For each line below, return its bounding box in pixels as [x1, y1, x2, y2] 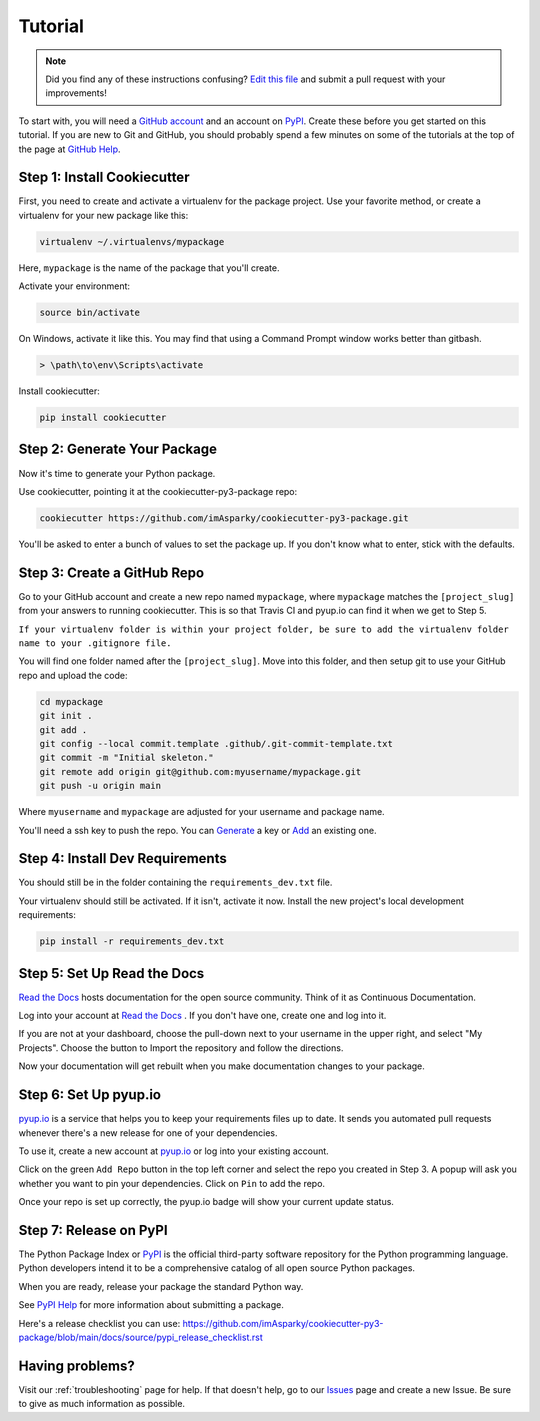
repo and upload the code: [18, 669, 129, 681]
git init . [39, 710, 93, 722]
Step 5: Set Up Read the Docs [18, 965, 205, 982]
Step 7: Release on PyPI [18, 1221, 169, 1239]
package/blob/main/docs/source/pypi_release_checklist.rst [18, 1331, 264, 1343]
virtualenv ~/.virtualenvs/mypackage [39, 236, 225, 247]
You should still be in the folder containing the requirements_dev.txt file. [18, 876, 333, 889]
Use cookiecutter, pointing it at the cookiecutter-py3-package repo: [18, 485, 298, 497]
